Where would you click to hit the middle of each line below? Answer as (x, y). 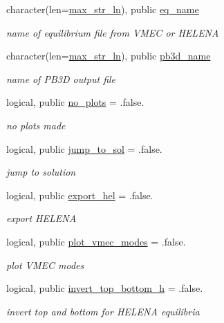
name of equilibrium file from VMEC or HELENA (113, 32)
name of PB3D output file (61, 79)
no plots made (36, 125)
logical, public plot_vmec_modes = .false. (96, 241)
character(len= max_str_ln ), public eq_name (103, 9)
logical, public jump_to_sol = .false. (84, 148)
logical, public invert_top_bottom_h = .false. (105, 288)
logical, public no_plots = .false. (75, 102)
